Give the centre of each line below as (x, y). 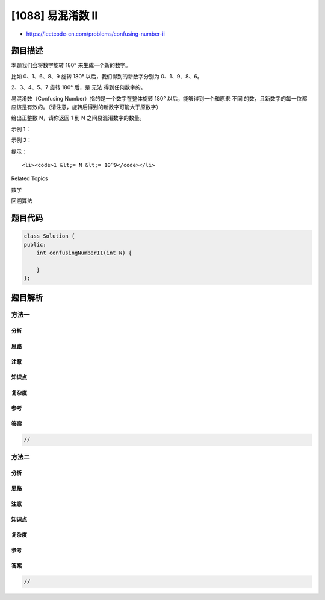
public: (35, 245)
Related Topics (29, 178)
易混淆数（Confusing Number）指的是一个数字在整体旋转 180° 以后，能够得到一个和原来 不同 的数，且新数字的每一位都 (159, 98)
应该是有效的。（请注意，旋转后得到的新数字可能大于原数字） (86, 107)
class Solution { (49, 236)
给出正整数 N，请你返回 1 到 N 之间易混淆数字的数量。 (78, 118)
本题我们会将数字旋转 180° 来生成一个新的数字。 (71, 65)
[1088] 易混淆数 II (54, 16)
